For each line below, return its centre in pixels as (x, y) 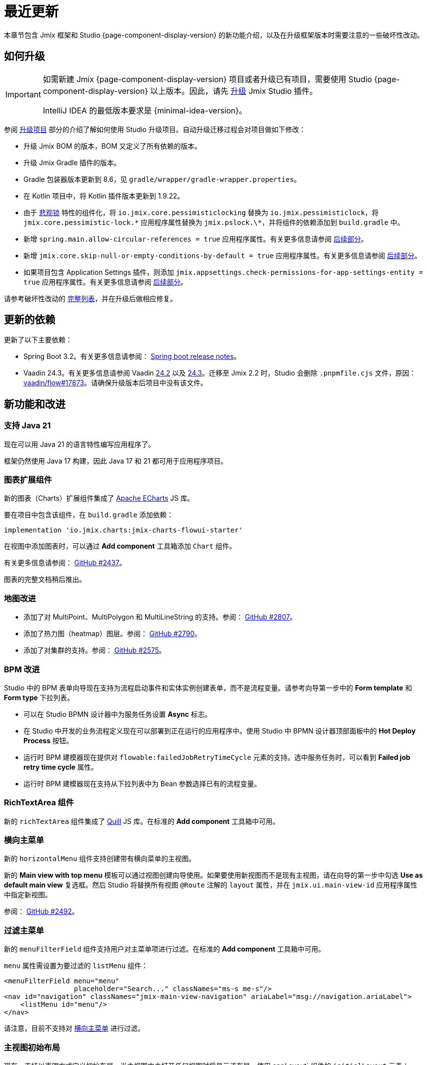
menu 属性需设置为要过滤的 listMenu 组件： (76, 966)
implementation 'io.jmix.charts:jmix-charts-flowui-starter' (123, 530)
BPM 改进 (22, 669)
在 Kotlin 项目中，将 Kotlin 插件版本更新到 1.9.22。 (104, 196)
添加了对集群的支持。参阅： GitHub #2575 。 (95, 650)
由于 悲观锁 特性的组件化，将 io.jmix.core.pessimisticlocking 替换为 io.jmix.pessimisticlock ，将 (201, 212)
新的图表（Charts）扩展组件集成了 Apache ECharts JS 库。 (99, 498)
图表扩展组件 (28, 480)
